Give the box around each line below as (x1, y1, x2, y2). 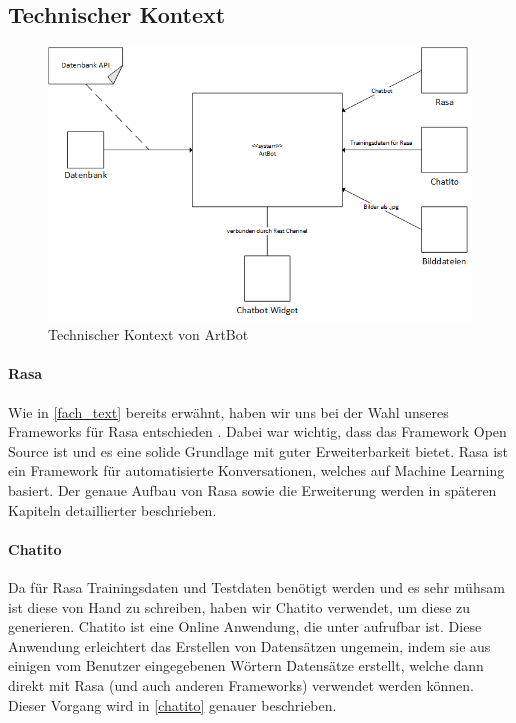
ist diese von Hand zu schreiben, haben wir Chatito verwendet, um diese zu (8, 596, 471, 617)
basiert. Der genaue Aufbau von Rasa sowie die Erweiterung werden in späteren (8, 479, 497, 500)
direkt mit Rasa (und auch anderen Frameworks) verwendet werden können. (8, 674, 474, 695)
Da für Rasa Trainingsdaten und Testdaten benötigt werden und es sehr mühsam (8, 576, 505, 597)
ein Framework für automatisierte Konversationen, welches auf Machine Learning (8, 460, 505, 481)
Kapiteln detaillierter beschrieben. (8, 499, 217, 520)
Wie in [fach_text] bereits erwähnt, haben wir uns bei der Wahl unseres (8, 401, 449, 422)
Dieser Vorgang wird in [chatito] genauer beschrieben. (8, 694, 337, 715)
